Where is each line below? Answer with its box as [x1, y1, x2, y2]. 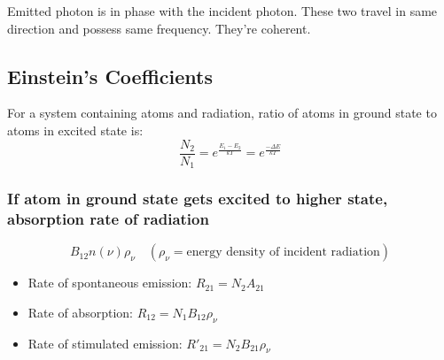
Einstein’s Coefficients [7, 62, 213, 89]
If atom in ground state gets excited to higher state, [7, 188, 388, 210]
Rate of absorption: [27, 303, 133, 321]
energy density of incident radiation [186, 246, 380, 259]
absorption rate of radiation [7, 207, 209, 229]
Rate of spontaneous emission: [27, 273, 192, 292]
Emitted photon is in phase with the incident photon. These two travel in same [7, 2, 438, 19]
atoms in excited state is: [7, 120, 144, 139]
